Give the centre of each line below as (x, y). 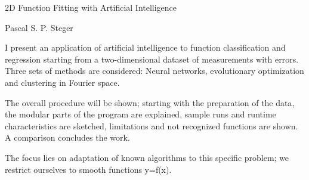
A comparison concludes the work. (67, 137)
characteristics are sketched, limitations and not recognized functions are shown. (152, 125)
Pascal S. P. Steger (39, 27)
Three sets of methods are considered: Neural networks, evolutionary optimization (154, 71)
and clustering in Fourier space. (62, 82)
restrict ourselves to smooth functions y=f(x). (88, 169)
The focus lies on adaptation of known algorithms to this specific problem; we (147, 157)
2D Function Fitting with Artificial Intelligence (91, 7)
